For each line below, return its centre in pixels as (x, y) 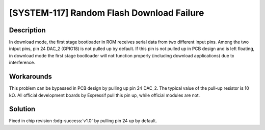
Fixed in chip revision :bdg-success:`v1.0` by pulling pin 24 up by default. (83, 121)
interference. (22, 63)
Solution (22, 109)
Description (27, 30)
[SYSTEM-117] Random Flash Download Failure (106, 13)
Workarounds (30, 77)
